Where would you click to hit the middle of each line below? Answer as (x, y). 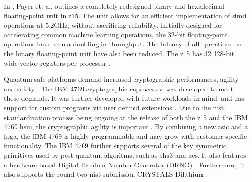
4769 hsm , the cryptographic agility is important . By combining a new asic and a (126, 127)
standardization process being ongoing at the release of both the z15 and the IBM (126, 117)
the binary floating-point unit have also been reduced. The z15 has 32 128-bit (119, 53)
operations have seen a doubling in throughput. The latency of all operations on (123, 44)
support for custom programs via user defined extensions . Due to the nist (114, 107)
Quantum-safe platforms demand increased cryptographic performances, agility (121, 79)
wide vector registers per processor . (57, 63)
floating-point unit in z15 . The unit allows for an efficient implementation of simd (125, 15)
